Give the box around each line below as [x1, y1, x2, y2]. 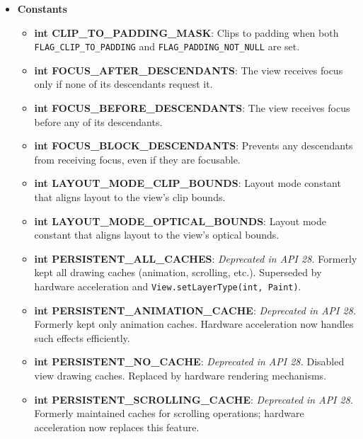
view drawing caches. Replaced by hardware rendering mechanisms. [34, 368, 327, 382]
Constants [17, 1, 67, 16]
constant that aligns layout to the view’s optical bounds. [34, 227, 280, 242]
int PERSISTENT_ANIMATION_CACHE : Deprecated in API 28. [34, 302, 357, 317]
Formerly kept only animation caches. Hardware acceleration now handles [34, 317, 354, 331]
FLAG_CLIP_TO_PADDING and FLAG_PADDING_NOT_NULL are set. [34, 39, 300, 54]
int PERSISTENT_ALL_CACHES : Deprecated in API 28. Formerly [34, 251, 357, 266]
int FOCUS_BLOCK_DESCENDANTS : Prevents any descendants [34, 138, 353, 153]
